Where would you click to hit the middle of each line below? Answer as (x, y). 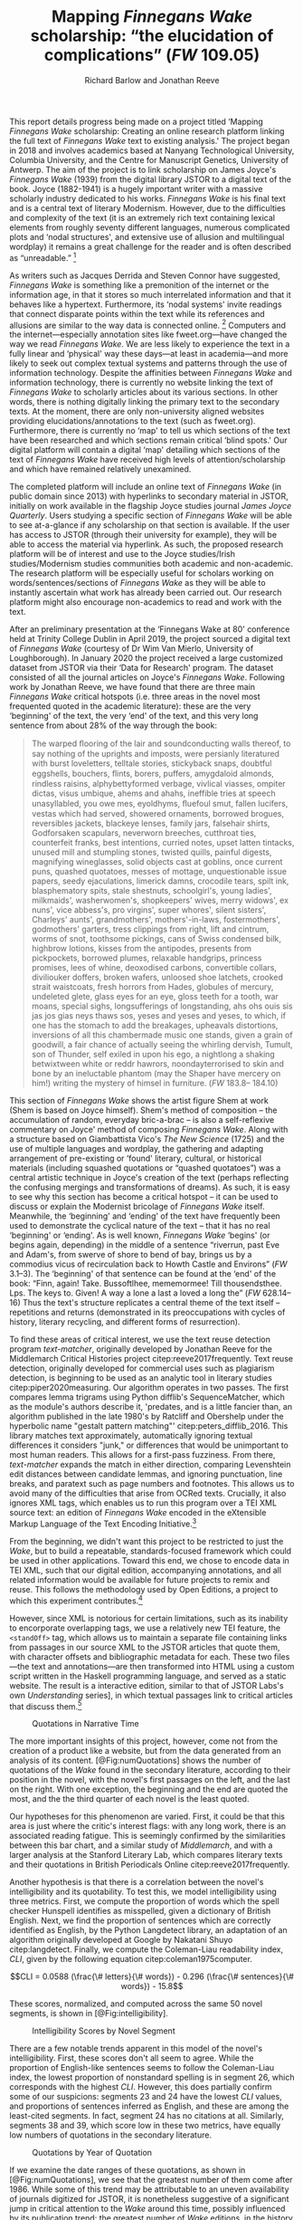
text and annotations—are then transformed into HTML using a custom (163, 1666)
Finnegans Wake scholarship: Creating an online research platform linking (147, 131)
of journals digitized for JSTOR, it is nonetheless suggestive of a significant (149, 2199)
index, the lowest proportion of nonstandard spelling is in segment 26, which (152, 2077)
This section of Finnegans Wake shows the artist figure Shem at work (139, 1101)
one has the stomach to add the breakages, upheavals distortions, (155, 1026)
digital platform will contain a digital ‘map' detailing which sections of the (145, 450)
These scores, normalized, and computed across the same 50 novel (136, 2004)
